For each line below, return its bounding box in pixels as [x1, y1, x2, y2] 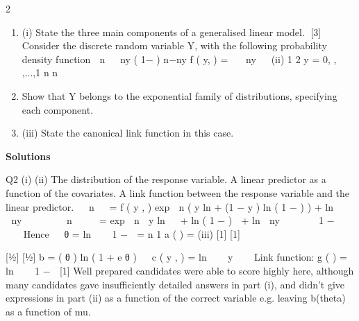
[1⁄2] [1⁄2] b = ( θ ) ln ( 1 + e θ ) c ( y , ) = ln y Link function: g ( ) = [6, 250, 347, 264]
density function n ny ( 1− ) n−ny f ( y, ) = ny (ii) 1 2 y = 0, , [22, 51, 337, 66]
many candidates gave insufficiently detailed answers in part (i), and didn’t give [6, 277, 345, 291]
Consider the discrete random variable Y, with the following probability [22, 38, 327, 53]
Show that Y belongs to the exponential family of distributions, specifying [22, 88, 337, 103]
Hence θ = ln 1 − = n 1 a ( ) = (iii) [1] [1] [23, 226, 240, 241]
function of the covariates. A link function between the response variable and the [6, 185, 350, 200]
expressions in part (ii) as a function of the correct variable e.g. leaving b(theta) [6, 290, 346, 305]
